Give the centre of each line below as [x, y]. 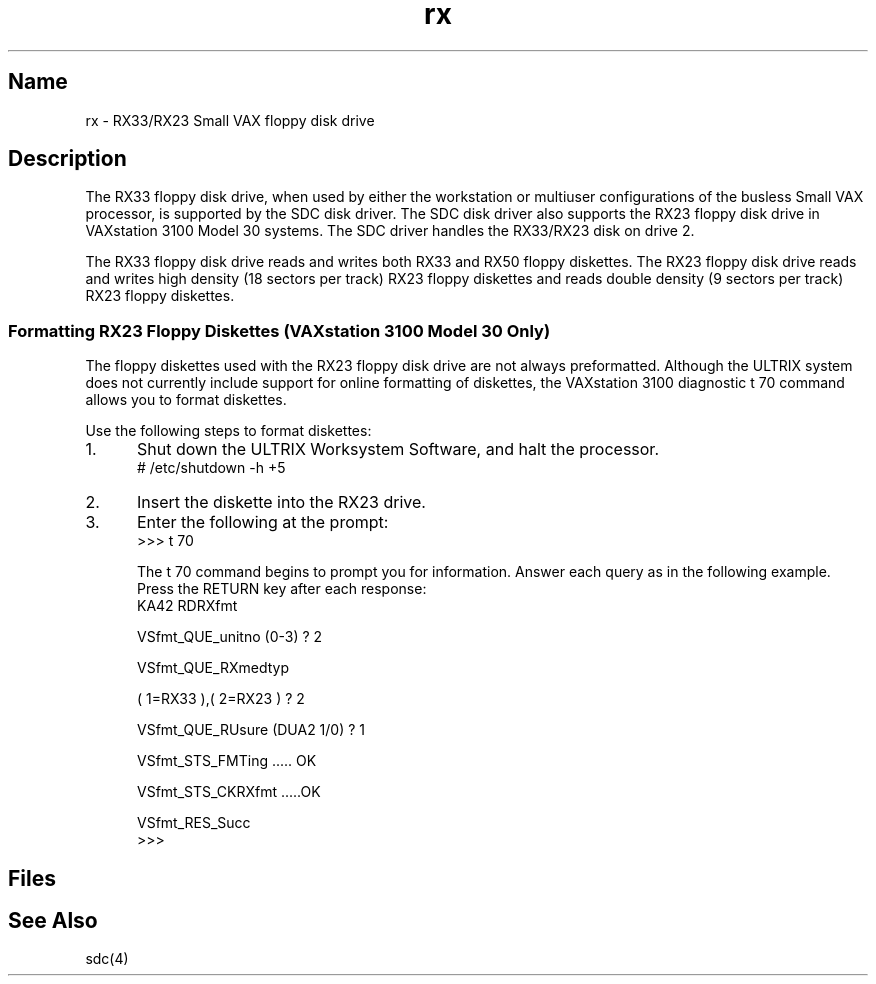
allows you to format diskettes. [186, 400]
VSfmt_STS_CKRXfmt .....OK [229, 792]
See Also [53, 921]
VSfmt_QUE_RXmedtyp [213, 668]
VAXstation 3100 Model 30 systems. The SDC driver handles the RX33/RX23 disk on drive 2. [390, 231]
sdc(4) [107, 959]
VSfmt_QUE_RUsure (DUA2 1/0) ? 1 [251, 730]
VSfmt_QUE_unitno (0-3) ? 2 [230, 637]
